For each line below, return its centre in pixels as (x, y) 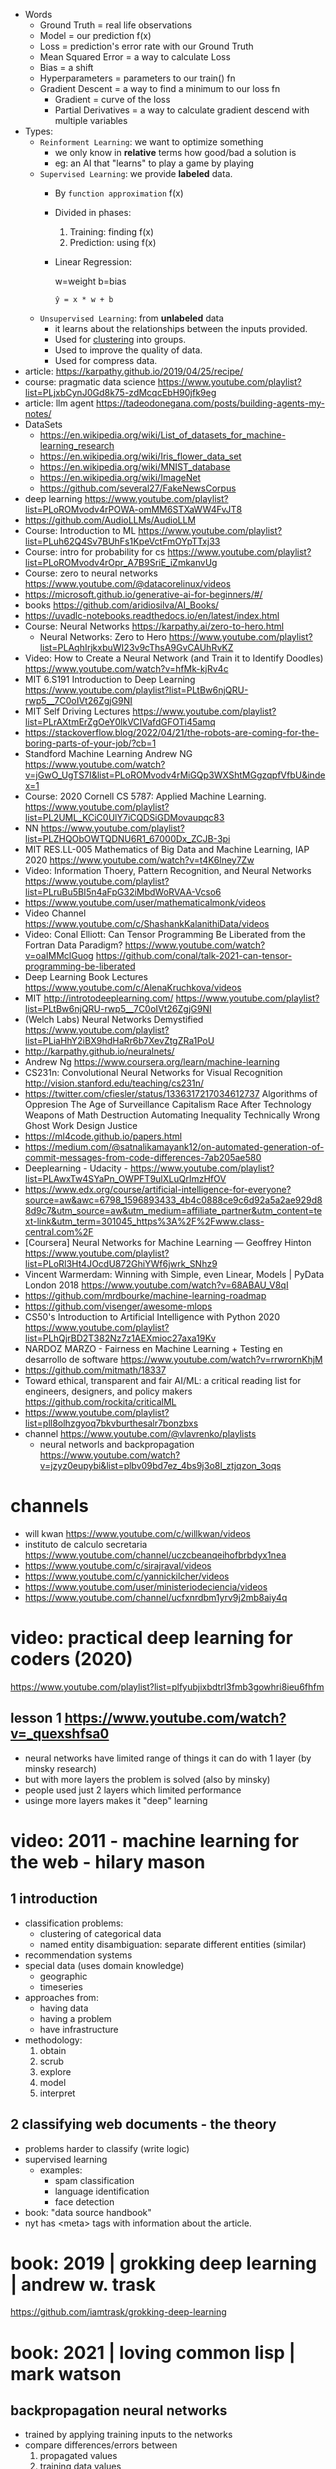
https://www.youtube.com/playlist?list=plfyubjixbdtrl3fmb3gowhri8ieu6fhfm (167, 1686)
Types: (38, 131)
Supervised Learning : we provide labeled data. (136, 173)
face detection (84, 2201)
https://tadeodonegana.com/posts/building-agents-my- (210, 403)
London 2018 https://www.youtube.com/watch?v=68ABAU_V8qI (156, 1285)
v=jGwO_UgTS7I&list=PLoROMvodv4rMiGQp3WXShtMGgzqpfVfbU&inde (175, 775)
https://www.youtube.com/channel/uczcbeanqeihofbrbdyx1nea (155, 1555)
